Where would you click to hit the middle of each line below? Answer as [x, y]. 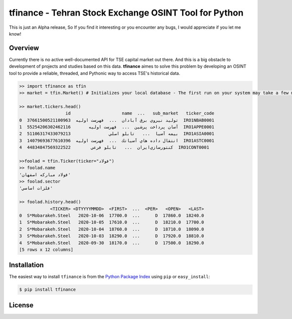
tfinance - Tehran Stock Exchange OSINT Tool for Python [126, 13]
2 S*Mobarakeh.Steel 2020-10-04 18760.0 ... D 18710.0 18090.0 [112, 229]
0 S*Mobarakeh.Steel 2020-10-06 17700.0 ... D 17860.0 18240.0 [112, 216]
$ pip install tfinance [48, 290]
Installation [26, 265]
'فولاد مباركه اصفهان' [45, 175]
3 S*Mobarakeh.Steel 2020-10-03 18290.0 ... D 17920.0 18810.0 [112, 236]
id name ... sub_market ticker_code [140, 113]
